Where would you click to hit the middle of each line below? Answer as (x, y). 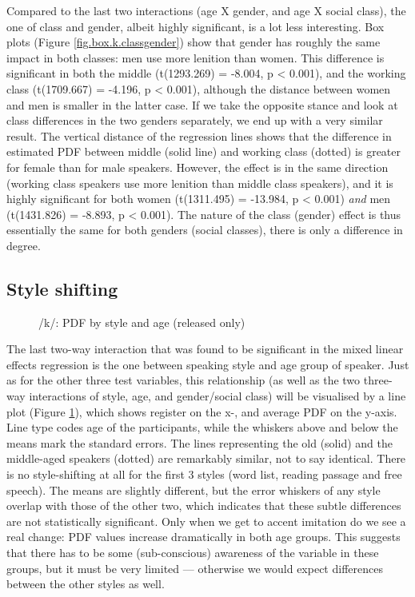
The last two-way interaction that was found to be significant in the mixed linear (205, 349)
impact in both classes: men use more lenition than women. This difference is (196, 57)
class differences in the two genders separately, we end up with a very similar (195, 120)
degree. (24, 245)
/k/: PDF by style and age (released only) (142, 322)
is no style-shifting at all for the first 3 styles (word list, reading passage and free (204, 474)
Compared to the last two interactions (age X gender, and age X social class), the (206, 10)
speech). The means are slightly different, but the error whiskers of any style (194, 490)
